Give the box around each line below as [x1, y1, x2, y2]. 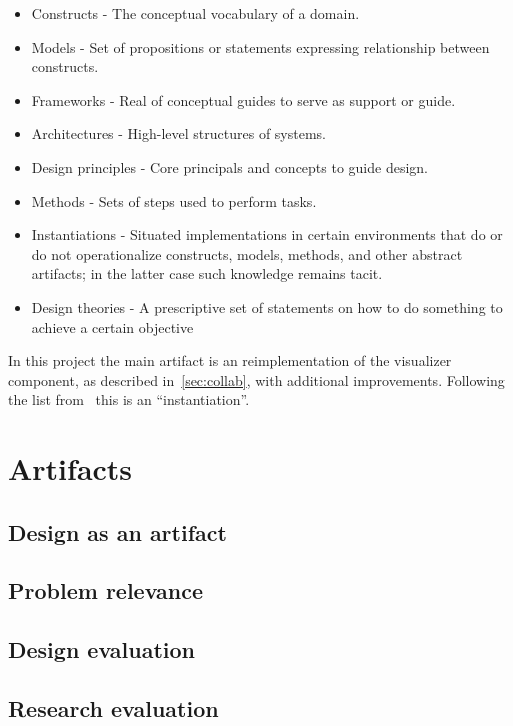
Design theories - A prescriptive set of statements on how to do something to [31, 296, 503, 317]
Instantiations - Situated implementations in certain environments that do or [31, 224, 503, 245]
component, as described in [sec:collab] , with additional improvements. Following [8, 369, 505, 390]
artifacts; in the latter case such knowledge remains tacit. [31, 263, 383, 284]
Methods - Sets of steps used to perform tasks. [31, 190, 317, 211]
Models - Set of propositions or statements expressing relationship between [31, 36, 490, 57]
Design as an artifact [8, 516, 227, 547]
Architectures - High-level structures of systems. [31, 123, 326, 144]
